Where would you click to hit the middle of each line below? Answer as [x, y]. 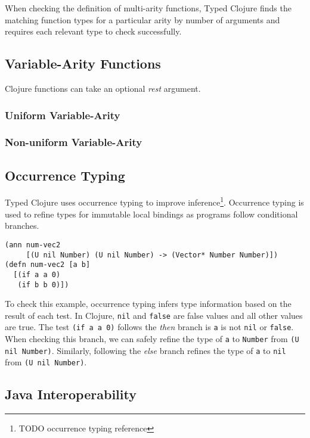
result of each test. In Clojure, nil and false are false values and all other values [154, 315]
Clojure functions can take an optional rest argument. [103, 88]
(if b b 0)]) [43, 285]
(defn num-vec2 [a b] [48, 265]
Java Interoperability [71, 394]
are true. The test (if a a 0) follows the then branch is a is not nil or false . [149, 327]
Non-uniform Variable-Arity [74, 142]
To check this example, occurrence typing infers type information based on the [148, 304]
